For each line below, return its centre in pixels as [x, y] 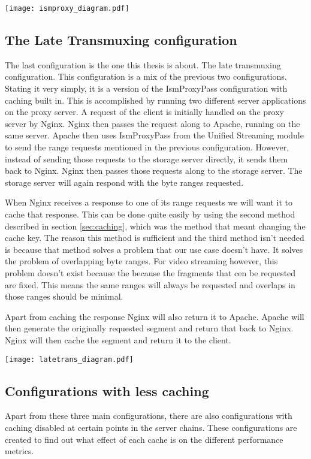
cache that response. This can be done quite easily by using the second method [150, 214]
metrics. [19, 451]
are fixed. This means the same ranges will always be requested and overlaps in [150, 284]
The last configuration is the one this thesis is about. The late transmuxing [143, 64]
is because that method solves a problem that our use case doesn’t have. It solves [154, 249]
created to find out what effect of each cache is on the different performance [144, 439]
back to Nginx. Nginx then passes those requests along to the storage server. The [154, 170]
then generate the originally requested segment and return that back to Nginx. [149, 328]
